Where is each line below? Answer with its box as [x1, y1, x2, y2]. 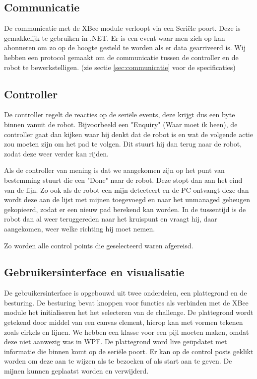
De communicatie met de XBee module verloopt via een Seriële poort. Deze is [4, 23, 241, 33]
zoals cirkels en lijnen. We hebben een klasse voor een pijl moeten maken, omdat [4, 326, 249, 337]
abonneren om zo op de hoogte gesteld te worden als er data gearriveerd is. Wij [4, 42, 246, 53]
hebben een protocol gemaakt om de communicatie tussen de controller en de [4, 52, 239, 62]
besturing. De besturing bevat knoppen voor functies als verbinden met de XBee [4, 297, 249, 307]
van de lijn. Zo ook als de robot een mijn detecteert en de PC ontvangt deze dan [4, 184, 249, 195]
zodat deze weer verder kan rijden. [4, 148, 109, 158]
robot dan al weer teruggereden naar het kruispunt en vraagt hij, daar [4, 214, 217, 224]
